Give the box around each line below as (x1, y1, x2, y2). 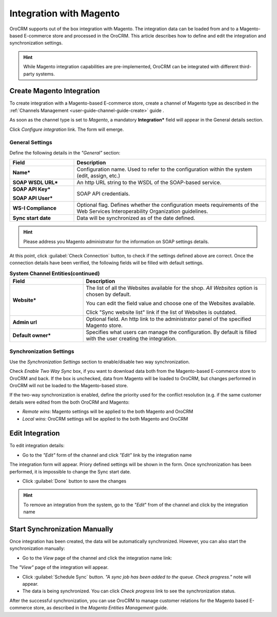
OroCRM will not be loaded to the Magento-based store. (9, 382, 128, 388)
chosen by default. (86, 291, 131, 298)
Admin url (12, 319, 37, 326)
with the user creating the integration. (86, 335, 177, 342)
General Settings (9, 139, 52, 146)
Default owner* (12, 332, 51, 339)
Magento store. (86, 322, 123, 329)
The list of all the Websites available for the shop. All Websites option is (86, 285, 258, 292)
